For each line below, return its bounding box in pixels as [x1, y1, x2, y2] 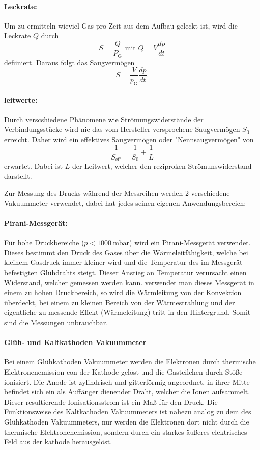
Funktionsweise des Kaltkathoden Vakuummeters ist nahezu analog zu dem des [4, 406, 251, 417]
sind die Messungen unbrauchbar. [4, 316, 108, 327]
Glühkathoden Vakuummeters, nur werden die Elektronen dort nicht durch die [4, 416, 249, 427]
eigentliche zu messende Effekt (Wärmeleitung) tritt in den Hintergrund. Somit [4, 307, 251, 317]
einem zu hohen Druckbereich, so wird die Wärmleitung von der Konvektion [4, 287, 242, 298]
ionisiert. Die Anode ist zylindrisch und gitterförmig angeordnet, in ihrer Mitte [4, 376, 250, 387]
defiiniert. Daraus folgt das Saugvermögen [4, 57, 135, 67]
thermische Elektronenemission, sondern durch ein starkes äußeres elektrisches [4, 426, 247, 437]
